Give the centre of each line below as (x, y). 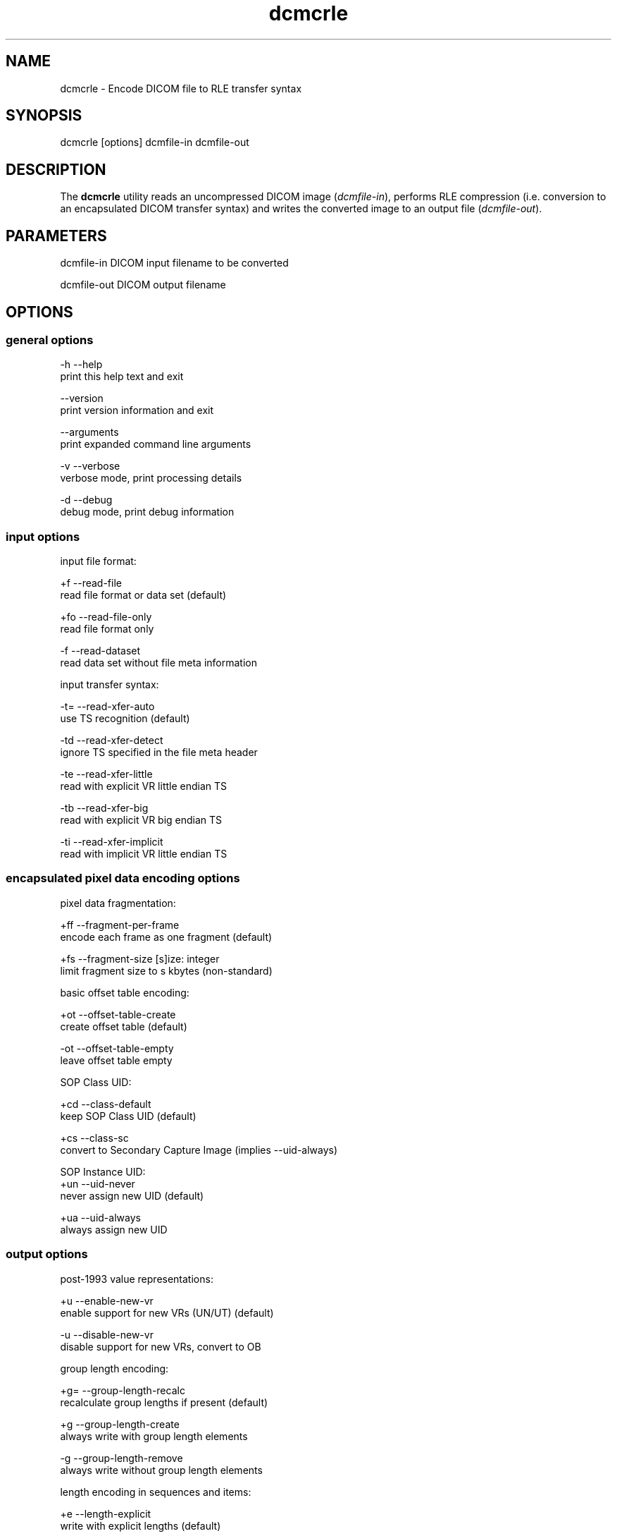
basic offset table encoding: (125, 992)
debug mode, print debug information (147, 512)
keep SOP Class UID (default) (128, 1116)
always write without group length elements (161, 1470)
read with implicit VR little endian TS (144, 854)
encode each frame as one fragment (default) (166, 937)
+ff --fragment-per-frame (120, 925)
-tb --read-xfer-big (104, 808)
